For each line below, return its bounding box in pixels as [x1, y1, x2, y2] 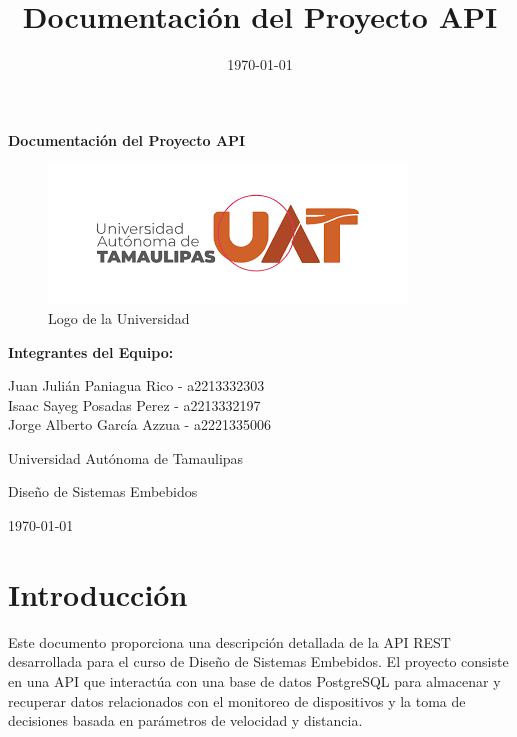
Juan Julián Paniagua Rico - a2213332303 [8, 375, 265, 396]
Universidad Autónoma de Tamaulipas [8, 447, 244, 468]
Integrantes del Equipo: [8, 341, 174, 362]
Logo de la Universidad [48, 307, 190, 328]
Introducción [8, 573, 188, 614]
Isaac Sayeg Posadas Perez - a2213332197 [8, 394, 261, 415]
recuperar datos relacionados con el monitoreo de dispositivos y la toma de [8, 690, 466, 711]
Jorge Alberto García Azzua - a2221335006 [8, 414, 271, 435]
